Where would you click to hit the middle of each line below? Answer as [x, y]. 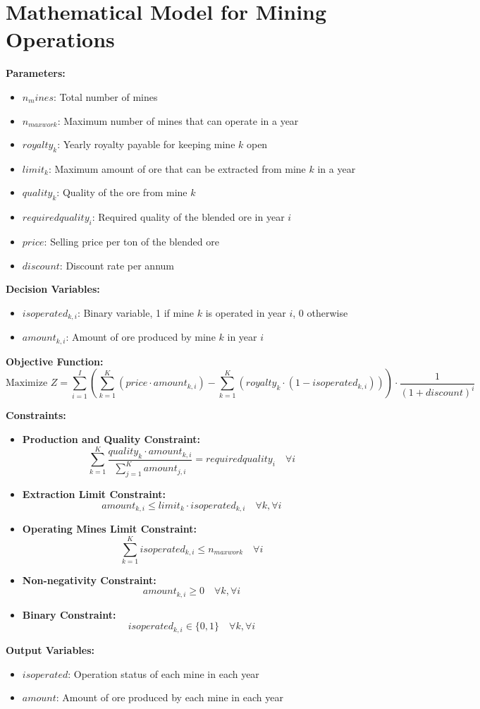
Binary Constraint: [69, 614]
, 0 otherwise [320, 312]
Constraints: [36, 415]
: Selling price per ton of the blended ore [131, 242]
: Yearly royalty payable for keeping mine [146, 144]
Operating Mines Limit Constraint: [110, 529]
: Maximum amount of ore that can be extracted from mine [177, 168]
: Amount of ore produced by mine [141, 337]
